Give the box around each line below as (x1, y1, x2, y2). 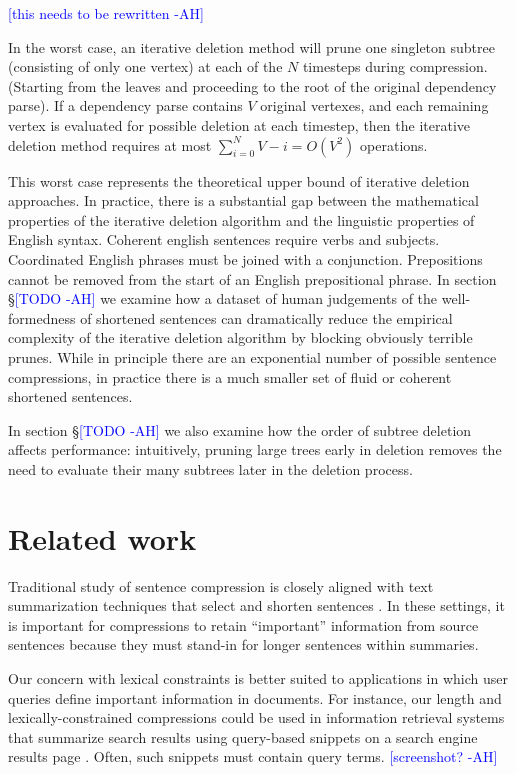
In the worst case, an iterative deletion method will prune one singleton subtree (8, 36, 495, 57)
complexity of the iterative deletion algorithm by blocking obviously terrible (8, 327, 473, 348)
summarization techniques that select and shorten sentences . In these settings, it (8, 595, 505, 616)
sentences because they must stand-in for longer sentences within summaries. (8, 634, 479, 655)
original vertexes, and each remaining (260, 95, 489, 116)
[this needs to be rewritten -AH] (8, 3, 204, 23)
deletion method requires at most (8, 134, 212, 155)
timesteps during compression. (302, 56, 488, 77)
